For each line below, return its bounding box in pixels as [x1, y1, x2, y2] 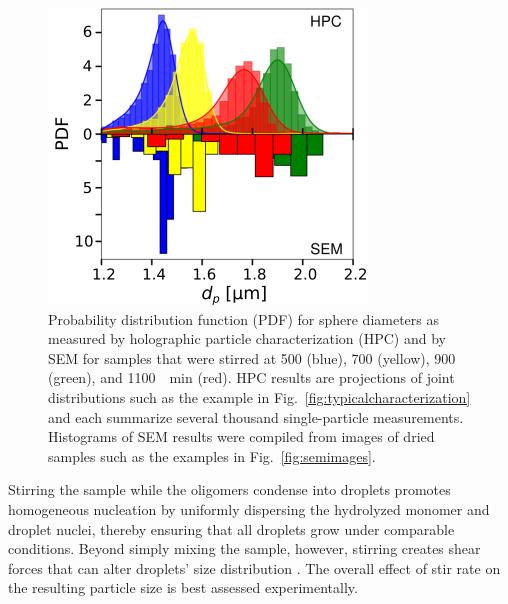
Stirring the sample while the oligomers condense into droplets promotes [8, 479, 451, 500]
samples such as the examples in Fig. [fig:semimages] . [48, 445, 376, 466]
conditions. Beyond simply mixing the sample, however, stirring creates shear [8, 538, 481, 559]
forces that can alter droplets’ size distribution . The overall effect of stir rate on [8, 557, 501, 578]
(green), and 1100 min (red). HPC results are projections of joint [48, 367, 455, 388]
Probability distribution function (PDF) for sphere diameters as [48, 308, 440, 329]
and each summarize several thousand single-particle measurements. [48, 406, 464, 427]
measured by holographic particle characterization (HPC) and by [48, 328, 446, 349]
